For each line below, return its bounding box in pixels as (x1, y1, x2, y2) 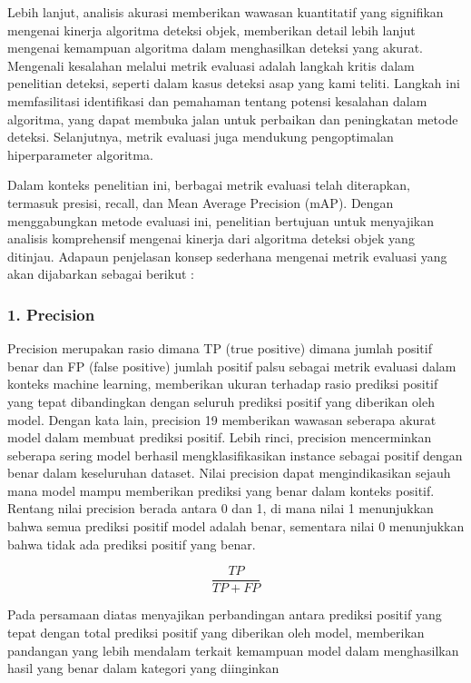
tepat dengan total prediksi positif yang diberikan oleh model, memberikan (7, 622, 425, 641)
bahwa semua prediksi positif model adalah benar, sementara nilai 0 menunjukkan (7, 517, 465, 536)
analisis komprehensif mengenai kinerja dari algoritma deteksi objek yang (7, 229, 415, 248)
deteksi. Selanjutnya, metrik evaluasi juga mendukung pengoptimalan (7, 127, 394, 146)
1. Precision (7, 302, 95, 325)
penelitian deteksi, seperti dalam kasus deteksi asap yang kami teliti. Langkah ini (7, 74, 460, 93)
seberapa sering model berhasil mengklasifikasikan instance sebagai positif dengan (7, 445, 463, 464)
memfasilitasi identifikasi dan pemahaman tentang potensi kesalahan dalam (7, 91, 427, 110)
